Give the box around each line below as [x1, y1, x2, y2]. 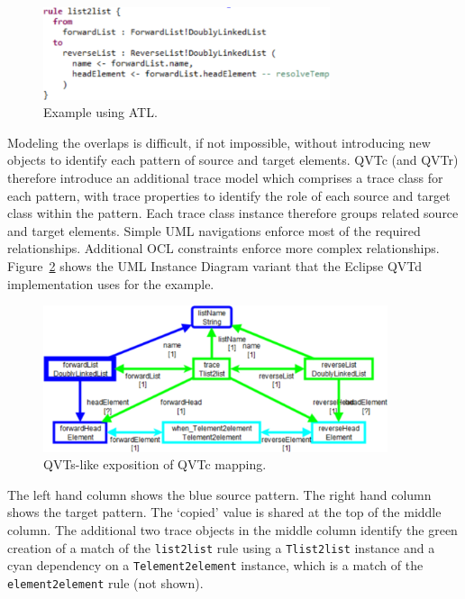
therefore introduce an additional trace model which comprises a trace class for [7, 168, 443, 186]
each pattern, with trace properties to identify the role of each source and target [7, 186, 451, 204]
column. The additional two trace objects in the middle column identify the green [7, 520, 458, 539]
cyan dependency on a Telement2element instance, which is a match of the [7, 556, 424, 575]
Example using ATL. [43, 103, 158, 122]
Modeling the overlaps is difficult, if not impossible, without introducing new [7, 132, 431, 151]
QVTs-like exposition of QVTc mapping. [43, 455, 267, 474]
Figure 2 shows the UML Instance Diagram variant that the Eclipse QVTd [7, 256, 423, 275]
